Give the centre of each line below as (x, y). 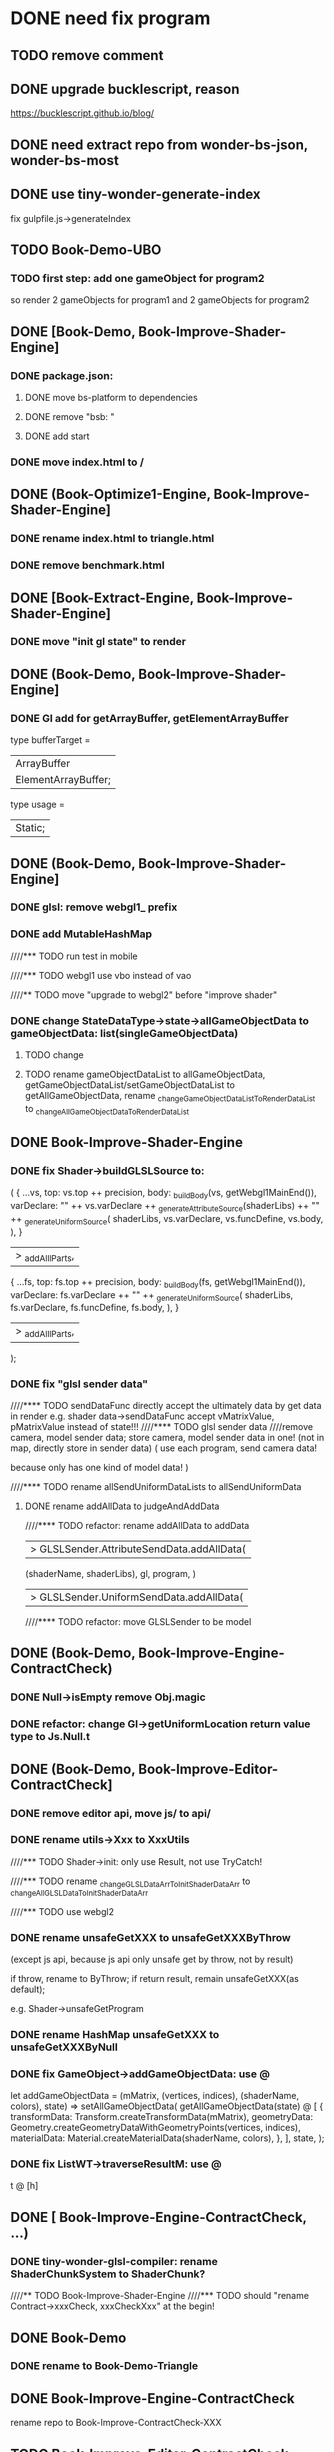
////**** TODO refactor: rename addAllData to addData (137, 1525)
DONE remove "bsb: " (69, 416)
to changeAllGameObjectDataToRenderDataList (107, 1109)
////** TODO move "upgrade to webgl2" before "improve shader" (144, 994)
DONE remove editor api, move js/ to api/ (111, 1813)
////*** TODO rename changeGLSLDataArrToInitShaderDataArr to (130, 1882)
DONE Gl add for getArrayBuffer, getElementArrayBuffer (149, 718)
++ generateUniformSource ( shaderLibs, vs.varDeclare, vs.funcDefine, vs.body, (167, 1219)
